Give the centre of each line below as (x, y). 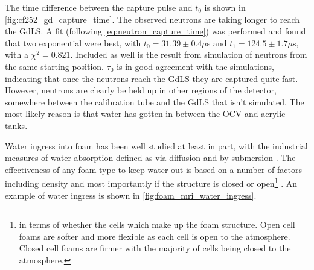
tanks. (16, 125)
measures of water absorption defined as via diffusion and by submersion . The (150, 158)
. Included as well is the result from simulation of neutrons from (189, 55)
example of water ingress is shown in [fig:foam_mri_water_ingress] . (131, 195)
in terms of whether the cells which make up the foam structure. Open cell (157, 224)
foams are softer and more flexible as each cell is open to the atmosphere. (155, 236)
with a (17, 55)
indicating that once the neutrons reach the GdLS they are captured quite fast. (152, 78)
